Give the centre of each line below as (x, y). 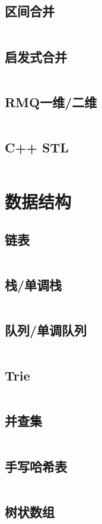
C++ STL (37, 147)
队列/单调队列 (46, 330)
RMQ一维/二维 (51, 102)
